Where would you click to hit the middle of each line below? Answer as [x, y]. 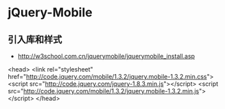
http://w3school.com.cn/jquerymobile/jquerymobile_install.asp [106, 56]
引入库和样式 [35, 39]
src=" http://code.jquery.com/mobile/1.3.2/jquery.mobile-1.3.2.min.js [104, 91]
